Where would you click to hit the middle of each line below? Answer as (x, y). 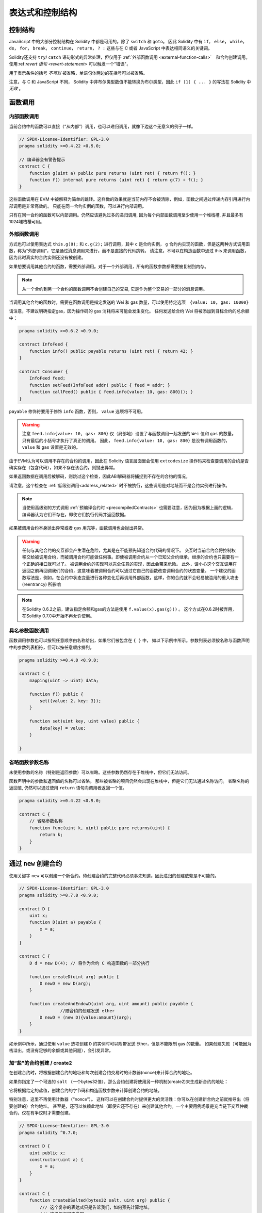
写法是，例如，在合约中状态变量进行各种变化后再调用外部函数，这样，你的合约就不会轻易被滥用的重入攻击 (132, 577)
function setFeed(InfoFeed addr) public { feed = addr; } (100, 385)
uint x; (39, 916)
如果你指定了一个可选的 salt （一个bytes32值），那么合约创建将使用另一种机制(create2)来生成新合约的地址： (119, 1082)
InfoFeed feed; (47, 378)
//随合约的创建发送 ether (87, 1011)
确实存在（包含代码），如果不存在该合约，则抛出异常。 (63, 467)
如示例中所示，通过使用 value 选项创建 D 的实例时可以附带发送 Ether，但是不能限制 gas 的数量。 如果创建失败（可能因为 (130, 1044)
